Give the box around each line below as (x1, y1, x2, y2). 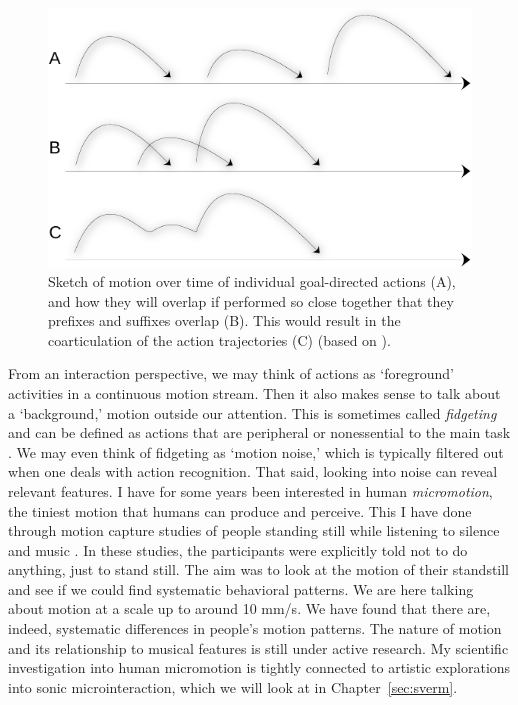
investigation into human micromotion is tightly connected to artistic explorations (8, 657, 511, 678)
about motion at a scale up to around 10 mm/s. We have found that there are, (8, 598, 491, 619)
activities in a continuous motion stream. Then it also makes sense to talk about (8, 382, 501, 403)
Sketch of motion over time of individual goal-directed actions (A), (48, 270, 456, 291)
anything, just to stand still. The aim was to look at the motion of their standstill (8, 559, 510, 580)
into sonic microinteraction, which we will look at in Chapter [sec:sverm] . (8, 676, 458, 697)
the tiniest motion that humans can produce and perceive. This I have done (8, 500, 472, 521)
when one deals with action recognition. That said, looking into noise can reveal (8, 461, 498, 482)
